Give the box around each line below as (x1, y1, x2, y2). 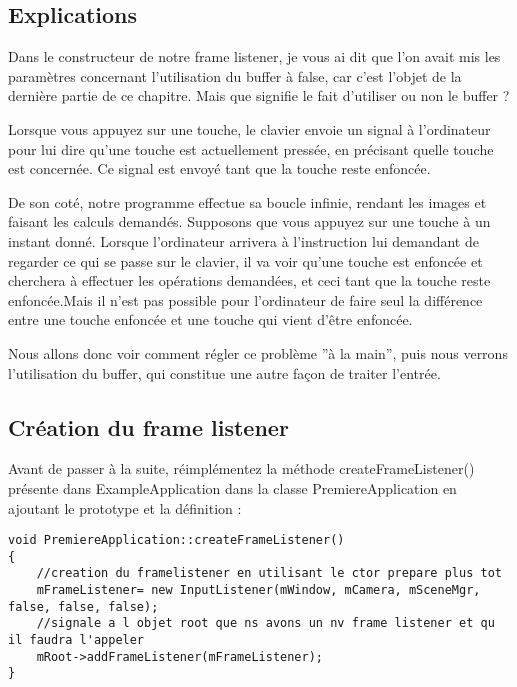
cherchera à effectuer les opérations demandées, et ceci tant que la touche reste (8, 270, 491, 291)
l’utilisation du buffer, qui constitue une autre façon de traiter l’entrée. (8, 362, 441, 383)
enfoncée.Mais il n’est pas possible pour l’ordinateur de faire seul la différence (8, 289, 483, 310)
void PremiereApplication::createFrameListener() (8, 533, 345, 548)
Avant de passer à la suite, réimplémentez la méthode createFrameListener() (8, 458, 475, 479)
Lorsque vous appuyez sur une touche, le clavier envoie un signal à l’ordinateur (8, 118, 491, 139)
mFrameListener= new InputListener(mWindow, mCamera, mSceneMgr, (36, 583, 481, 598)
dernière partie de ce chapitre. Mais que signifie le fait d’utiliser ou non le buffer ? (8, 85, 510, 106)
